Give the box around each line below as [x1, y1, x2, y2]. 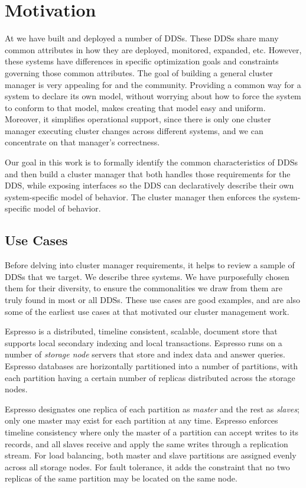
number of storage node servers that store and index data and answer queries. [5, 348, 285, 360]
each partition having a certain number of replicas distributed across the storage [5, 371, 295, 383]
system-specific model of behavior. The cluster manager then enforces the [5, 190, 271, 203]
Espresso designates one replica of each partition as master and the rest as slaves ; [5, 402, 300, 415]
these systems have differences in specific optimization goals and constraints [5, 55, 279, 67]
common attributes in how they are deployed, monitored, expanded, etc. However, [5, 43, 302, 56]
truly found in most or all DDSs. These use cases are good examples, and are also [5, 294, 301, 306]
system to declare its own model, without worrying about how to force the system [5, 90, 301, 102]
